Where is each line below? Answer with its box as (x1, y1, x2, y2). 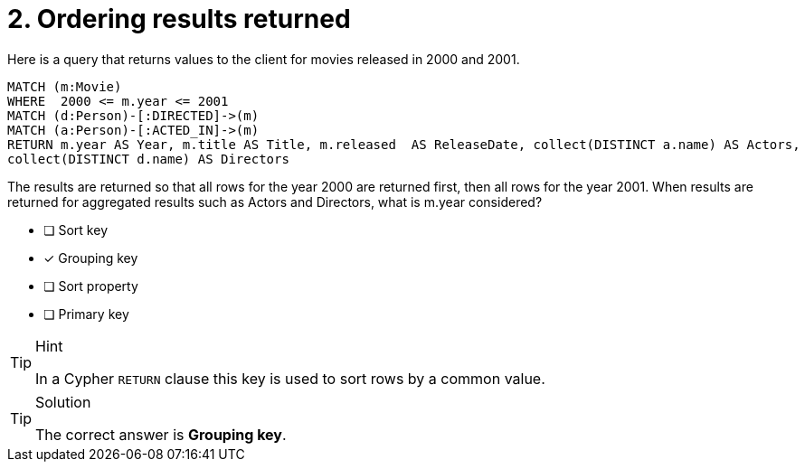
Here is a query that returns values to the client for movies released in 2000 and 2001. (7, 51, 520, 67)
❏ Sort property (43, 277, 138, 294)
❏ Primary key (43, 305, 129, 322)
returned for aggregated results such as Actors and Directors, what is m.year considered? (7, 193, 543, 210)
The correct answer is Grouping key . (35, 425, 287, 444)
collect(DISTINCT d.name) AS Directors (7, 151, 289, 166)
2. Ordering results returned (7, 4, 351, 34)
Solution (35, 392, 91, 411)
